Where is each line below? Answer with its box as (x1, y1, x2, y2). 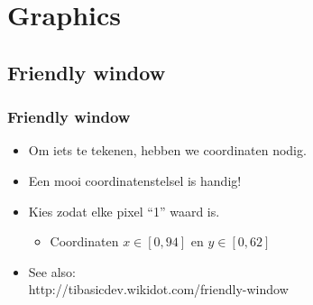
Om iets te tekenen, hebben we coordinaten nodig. (28, 141, 307, 160)
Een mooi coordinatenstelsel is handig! (28, 171, 242, 189)
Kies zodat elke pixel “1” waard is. (28, 201, 220, 220)
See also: (28, 262, 76, 281)
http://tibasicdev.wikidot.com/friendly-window (28, 280, 289, 299)
